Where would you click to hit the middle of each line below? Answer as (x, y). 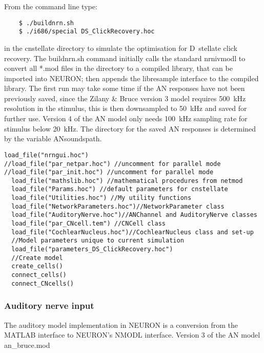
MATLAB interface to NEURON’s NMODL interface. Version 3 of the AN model (132, 335)
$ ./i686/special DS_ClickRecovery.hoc (87, 32)
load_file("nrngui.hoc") (46, 155)
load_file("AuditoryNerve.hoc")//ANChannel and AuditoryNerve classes (134, 215)
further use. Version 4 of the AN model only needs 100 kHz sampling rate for (126, 118)
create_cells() (37, 266)
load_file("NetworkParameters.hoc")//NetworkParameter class (118, 206)
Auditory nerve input (49, 305)
